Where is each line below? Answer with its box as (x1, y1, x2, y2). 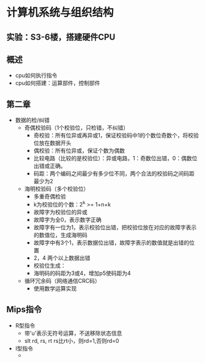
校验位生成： (33, 262, 66, 269)
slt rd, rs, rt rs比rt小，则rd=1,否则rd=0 (24, 337, 119, 344)
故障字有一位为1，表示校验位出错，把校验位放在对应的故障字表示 (33, 224, 197, 231)
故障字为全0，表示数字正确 (33, 216, 102, 223)
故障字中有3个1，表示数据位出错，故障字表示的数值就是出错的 (33, 239, 190, 246)
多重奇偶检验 (33, 193, 66, 200)
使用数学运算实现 (33, 285, 77, 292)
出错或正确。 (33, 163, 66, 170)
